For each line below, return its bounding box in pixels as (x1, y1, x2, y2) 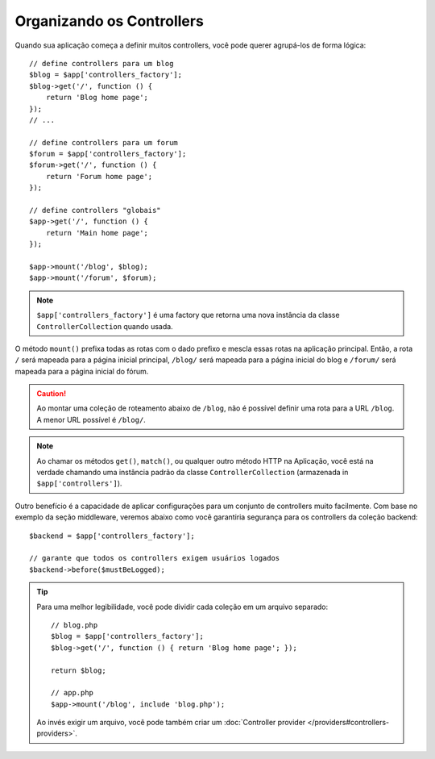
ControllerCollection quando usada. (36, 321, 173, 331)
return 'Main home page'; (45, 228, 149, 237)
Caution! (36, 389, 67, 398)
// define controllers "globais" (29, 206, 161, 215)
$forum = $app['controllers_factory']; (29, 149, 187, 159)
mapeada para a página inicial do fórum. (14, 366, 149, 376)
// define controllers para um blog (29, 59, 174, 68)
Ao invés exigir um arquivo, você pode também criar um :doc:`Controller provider (36, 718, 306, 728)
